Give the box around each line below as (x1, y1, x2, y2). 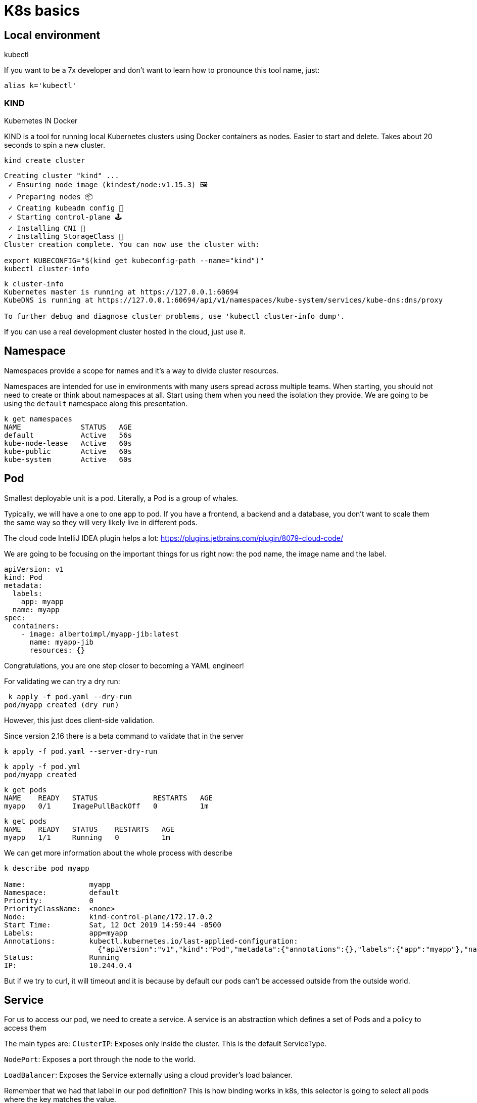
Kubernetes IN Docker (4, 116, 78, 125)
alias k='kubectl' (4, 81, 77, 90)
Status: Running (4, 953, 119, 961)
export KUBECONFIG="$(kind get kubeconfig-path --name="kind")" (4, 256, 264, 265)
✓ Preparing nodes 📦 (8, 192, 93, 201)
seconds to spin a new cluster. (4, 140, 105, 149)
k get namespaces (4, 414, 72, 423)
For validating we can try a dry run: (4, 676, 120, 686)
